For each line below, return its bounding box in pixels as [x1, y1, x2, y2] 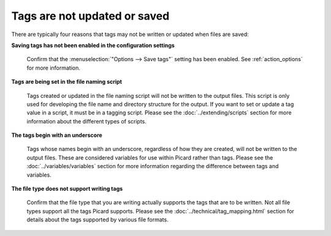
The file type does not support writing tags [11, 185, 123, 193]
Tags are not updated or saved [11, 9, 170, 23]
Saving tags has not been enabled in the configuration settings [11, 42, 175, 49]
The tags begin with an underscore [11, 131, 102, 139]
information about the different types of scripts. [26, 117, 147, 125]
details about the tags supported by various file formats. [26, 216, 169, 223]
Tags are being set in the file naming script [11, 78, 123, 86]
